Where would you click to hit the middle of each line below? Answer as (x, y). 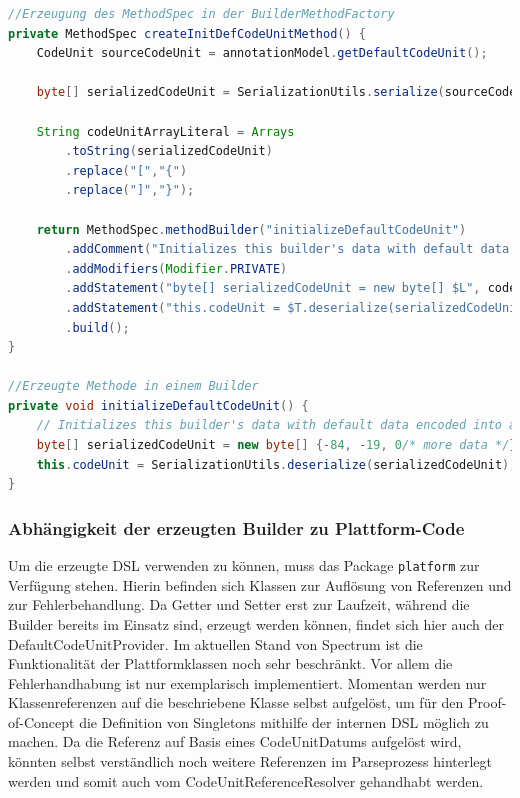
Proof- (487, 702)
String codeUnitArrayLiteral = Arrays (165, 131)
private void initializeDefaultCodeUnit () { (158, 405)
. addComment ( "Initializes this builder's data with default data (287, 249)
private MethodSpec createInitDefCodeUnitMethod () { (187, 33)
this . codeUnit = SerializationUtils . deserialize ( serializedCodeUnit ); (276, 464)
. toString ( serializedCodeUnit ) (169, 151)
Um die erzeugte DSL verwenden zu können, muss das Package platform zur (244, 565)
